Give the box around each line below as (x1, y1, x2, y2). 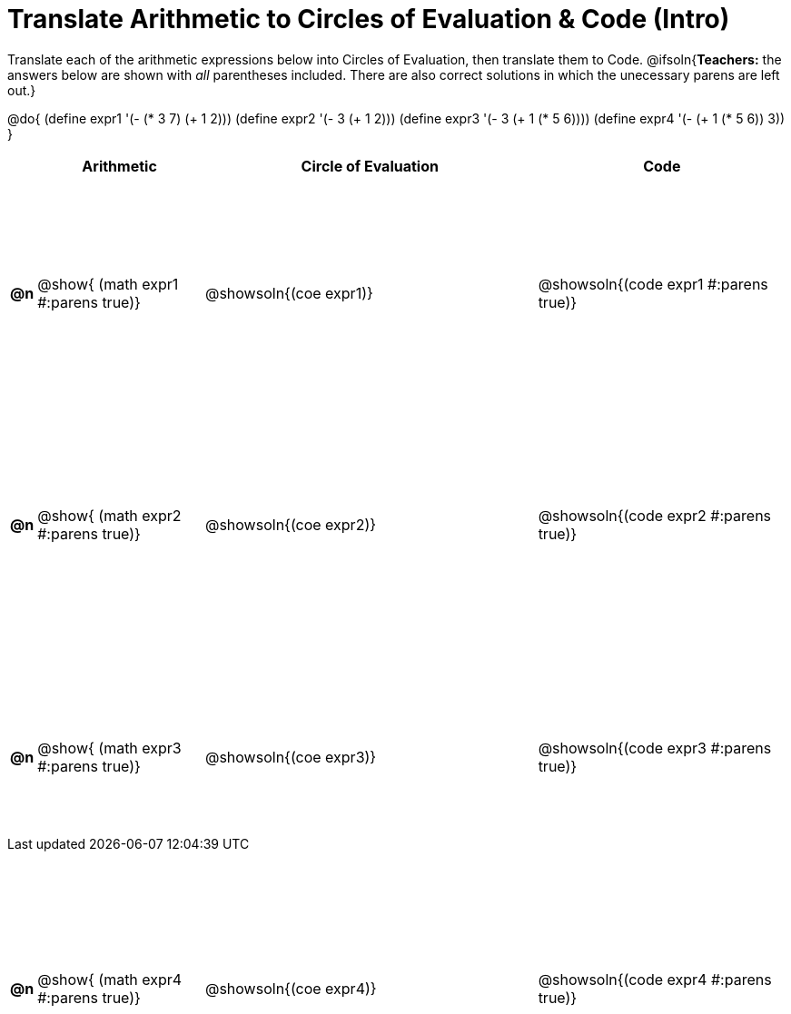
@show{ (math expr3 (37, 738, 182, 757)
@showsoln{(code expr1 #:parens (538, 274, 768, 293)
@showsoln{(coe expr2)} (204, 516, 377, 535)
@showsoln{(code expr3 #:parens (538, 738, 772, 757)
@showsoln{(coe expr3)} (204, 747, 377, 766)
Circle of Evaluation (301, 156, 439, 175)
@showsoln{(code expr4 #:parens (538, 970, 772, 989)
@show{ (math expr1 (37, 274, 179, 293)
